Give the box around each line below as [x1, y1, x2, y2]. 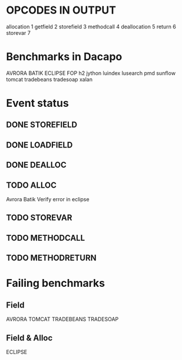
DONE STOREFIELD [6, 120, 78, 130]
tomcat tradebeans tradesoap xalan [6, 76, 93, 83]
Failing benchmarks [6, 277, 105, 290]
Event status [6, 97, 69, 110]
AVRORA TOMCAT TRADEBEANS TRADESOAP [6, 316, 119, 323]
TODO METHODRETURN [6, 253, 97, 263]
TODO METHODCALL [6, 233, 85, 243]
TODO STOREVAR [6, 213, 72, 223]
